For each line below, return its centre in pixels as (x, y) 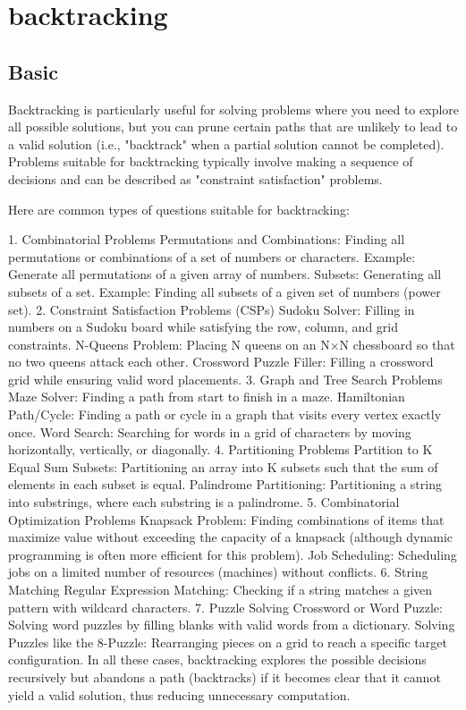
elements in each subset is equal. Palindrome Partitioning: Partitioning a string (225, 484)
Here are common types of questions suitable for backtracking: (179, 209)
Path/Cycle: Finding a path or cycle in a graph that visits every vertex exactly (225, 414)
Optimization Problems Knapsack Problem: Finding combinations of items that (226, 519)
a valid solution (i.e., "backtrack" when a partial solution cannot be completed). (226, 144)
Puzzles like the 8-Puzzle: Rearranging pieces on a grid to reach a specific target (228, 642)
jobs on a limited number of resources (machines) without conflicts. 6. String (218, 572)
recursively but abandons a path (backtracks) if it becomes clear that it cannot (225, 676)
